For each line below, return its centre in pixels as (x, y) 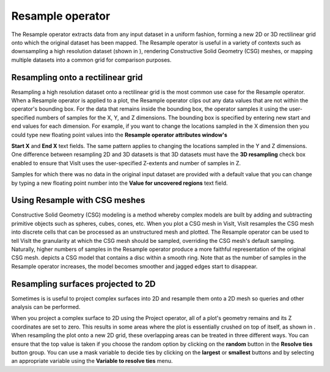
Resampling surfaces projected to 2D (83, 284)
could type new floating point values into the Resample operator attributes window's (119, 135)
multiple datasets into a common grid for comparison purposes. (91, 60)
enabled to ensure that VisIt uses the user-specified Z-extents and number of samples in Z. (126, 163)
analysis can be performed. (46, 307)
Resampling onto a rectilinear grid (77, 77)
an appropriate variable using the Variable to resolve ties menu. (92, 361)
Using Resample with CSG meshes (78, 200)
